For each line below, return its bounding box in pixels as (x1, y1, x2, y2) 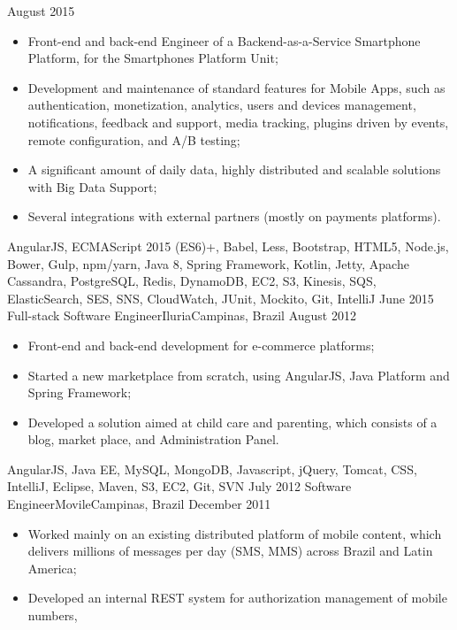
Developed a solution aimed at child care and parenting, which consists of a (27, 412, 438, 431)
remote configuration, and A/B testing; (27, 130, 240, 149)
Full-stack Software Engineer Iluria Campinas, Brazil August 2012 (7, 306, 356, 325)
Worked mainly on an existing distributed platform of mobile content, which (27, 524, 442, 542)
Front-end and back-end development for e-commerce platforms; (27, 335, 375, 354)
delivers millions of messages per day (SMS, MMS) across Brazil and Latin (27, 542, 433, 560)
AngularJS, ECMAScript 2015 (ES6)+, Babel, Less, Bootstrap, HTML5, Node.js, (7, 236, 449, 255)
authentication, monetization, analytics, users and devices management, (27, 96, 416, 114)
